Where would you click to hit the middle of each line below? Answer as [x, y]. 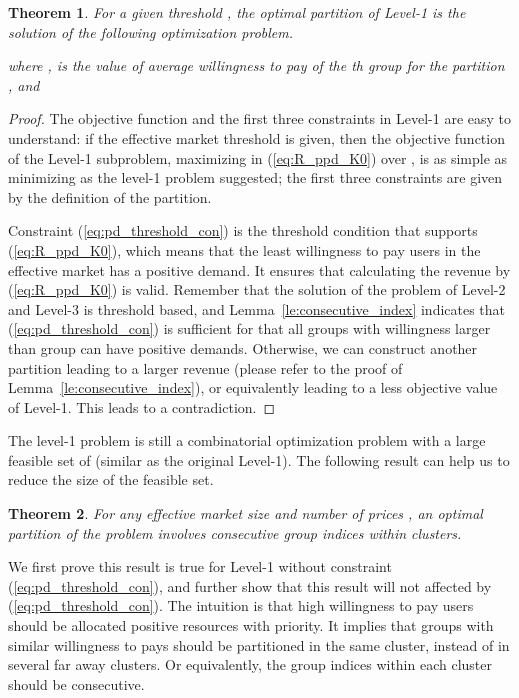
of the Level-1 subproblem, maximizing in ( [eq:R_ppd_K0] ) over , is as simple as [258, 157]
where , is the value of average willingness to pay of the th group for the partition [256, 65]
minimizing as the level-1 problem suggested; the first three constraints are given [255, 177]
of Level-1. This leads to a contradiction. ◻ [142, 406]
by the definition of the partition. [110, 196]
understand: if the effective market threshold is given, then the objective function [256, 137]
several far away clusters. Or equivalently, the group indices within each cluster [250, 664]
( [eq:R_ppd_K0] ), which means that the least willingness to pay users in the [244, 249]
